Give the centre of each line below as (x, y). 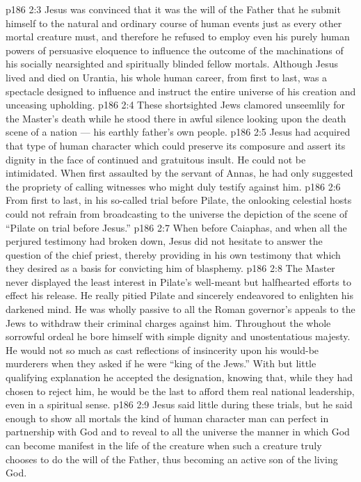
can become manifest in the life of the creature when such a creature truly (164, 445)
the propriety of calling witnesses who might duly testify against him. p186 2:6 (173, 186)
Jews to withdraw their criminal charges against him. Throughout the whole (168, 322)
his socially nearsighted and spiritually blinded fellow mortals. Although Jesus (172, 64)
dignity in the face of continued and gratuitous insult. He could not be (156, 159)
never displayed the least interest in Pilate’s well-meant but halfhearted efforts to (178, 281)
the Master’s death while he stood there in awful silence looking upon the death (176, 118)
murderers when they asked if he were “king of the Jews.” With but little (161, 363)
